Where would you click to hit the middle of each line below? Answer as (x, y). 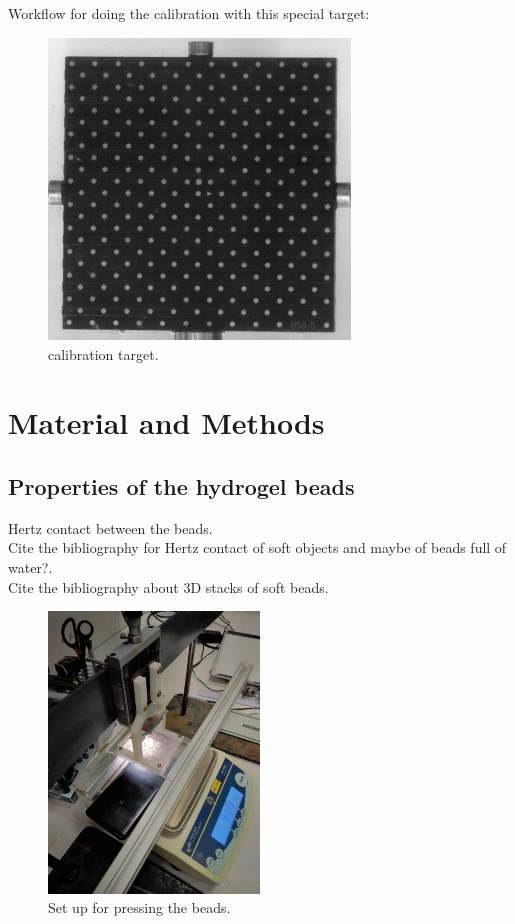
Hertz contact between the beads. (110, 527)
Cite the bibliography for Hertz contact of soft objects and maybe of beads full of (257, 547)
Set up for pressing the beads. (139, 907)
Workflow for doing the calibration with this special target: (189, 13)
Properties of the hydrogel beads (181, 485)
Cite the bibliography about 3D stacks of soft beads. (168, 586)
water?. (30, 566)
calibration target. (103, 353)
